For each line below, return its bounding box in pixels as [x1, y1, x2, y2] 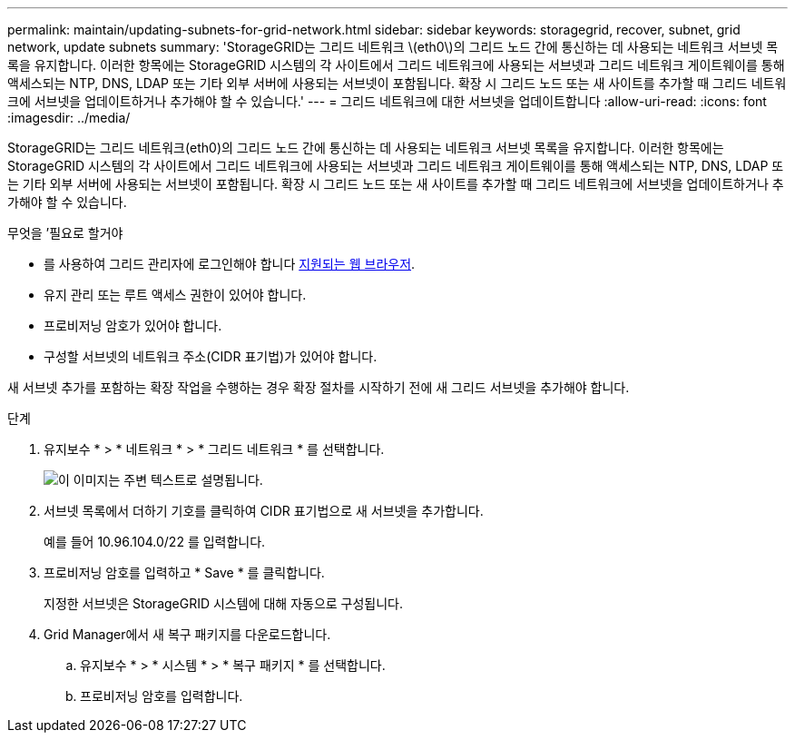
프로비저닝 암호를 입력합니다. [80, 688, 243, 704]
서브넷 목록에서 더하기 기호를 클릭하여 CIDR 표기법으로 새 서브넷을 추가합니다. [44, 503, 484, 518]
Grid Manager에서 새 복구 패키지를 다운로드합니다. [44, 627, 331, 642]
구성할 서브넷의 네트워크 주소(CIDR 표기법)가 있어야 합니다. [44, 349, 378, 364]
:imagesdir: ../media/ [7, 110, 131, 125]
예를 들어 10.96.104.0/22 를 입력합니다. [44, 534, 266, 549]
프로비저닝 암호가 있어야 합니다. [44, 318, 222, 333]
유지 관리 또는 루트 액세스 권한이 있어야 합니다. [44, 287, 307, 302]
